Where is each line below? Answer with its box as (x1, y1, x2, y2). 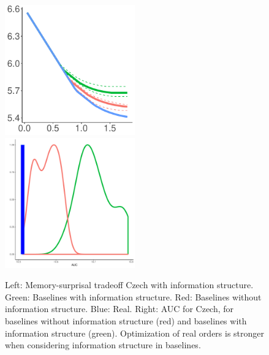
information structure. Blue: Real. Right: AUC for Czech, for (5, 302, 234, 315)
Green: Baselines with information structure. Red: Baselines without (5, 290, 262, 303)
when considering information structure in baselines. (5, 338, 201, 351)
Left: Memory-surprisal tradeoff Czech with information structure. (5, 278, 254, 291)
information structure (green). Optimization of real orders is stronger (5, 326, 265, 339)
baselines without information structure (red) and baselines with (5, 314, 247, 327)
